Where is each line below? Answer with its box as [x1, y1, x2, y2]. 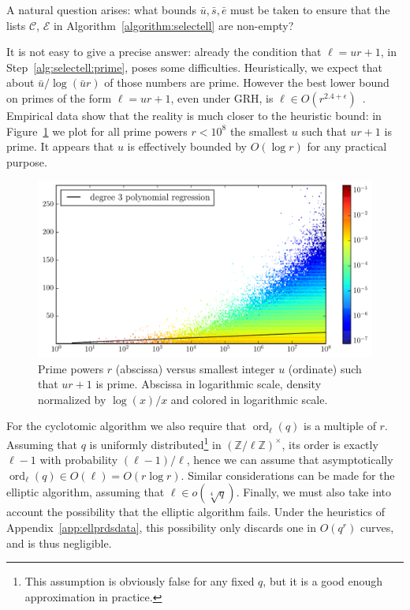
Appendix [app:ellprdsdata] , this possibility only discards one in [6, 518, 317, 535]
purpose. [6, 153, 47, 170]
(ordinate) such [288, 360, 362, 376]
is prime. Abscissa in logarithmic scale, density [95, 376, 322, 392]
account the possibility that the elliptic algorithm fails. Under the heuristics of [6, 503, 386, 520]
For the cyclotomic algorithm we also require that [6, 417, 247, 434]
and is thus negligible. [6, 534, 112, 551]
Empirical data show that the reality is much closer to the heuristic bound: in [6, 107, 382, 123]
